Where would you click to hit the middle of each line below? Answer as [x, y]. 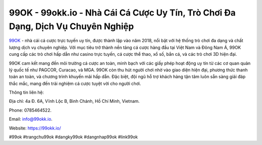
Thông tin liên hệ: [26, 93]
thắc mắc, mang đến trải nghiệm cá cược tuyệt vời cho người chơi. [75, 83]
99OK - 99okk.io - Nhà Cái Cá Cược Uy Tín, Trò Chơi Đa [122, 13]
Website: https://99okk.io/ [35, 128]
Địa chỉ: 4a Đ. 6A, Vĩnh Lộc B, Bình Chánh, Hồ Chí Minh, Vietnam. [74, 101]
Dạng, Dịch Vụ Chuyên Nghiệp [72, 26]
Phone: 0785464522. [30, 110]
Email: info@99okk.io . [31, 119]
